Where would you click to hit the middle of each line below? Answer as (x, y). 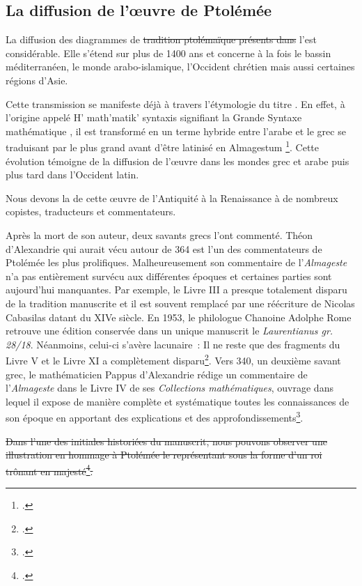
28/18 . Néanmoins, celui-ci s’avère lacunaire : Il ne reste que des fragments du (173, 344)
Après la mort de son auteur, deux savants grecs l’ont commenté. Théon (159, 234)
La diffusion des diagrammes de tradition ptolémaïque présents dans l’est (161, 39)
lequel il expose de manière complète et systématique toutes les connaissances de (178, 401)
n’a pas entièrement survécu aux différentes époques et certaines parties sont (169, 276)
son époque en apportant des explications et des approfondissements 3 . (155, 417)
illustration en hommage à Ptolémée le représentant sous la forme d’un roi (164, 455)
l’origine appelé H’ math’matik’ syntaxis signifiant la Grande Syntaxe (154, 117)
